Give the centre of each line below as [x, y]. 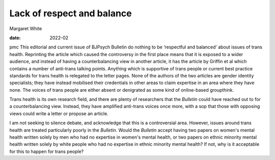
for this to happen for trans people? [47, 151]
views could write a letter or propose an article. [59, 113]
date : [15, 38]
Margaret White [26, 29]
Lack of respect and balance [71, 13]
